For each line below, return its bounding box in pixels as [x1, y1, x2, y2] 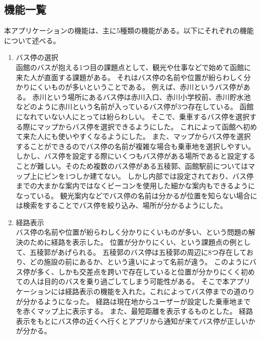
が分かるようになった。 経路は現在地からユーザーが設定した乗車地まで [16, 296, 251, 306]
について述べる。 [4, 35, 60, 45]
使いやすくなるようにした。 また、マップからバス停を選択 [58, 131, 251, 142]
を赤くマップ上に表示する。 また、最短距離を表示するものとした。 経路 [16, 306, 253, 316]
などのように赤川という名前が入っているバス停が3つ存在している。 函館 [16, 101, 254, 112]
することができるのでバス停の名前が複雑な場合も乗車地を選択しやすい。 [16, 141, 255, 151]
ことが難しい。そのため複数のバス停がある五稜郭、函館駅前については [16, 160, 248, 171]
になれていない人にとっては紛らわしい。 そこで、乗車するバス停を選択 [16, 111, 250, 121]
